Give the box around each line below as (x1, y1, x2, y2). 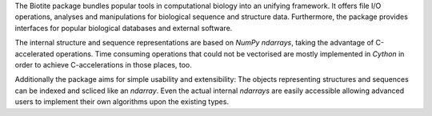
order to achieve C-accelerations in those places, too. (14, 60, 192, 69)
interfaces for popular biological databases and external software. (14, 23, 233, 33)
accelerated (14, 48, 54, 59)
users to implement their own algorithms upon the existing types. (14, 97, 230, 106)
